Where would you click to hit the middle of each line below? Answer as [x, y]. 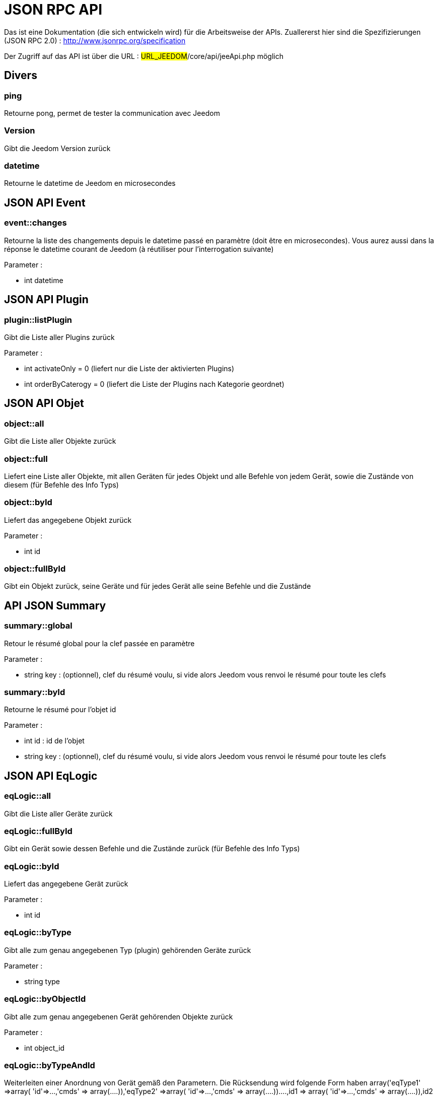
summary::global [38, 626]
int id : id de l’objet [54, 741]
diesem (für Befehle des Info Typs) [61, 485]
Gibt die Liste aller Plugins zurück [59, 337]
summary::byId [35, 692]
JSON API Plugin [46, 300]
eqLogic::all [28, 796]
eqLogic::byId [32, 866]
